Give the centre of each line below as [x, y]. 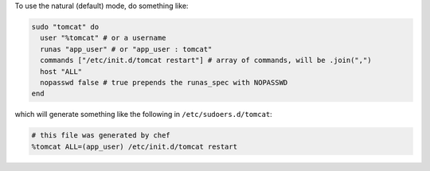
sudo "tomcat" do [65, 27]
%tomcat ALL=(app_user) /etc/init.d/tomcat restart [135, 146]
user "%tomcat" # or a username [103, 38]
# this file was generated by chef [101, 136]
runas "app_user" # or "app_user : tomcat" [126, 49]
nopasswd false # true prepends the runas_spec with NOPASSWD [164, 82]
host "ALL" [61, 71]
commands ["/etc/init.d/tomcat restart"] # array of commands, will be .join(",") [206, 60]
